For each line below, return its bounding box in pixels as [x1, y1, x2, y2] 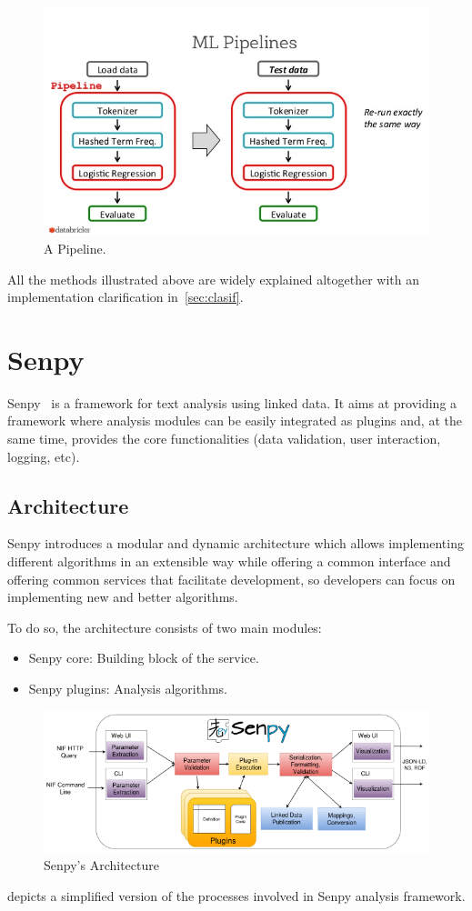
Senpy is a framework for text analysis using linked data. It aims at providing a [7, 393, 457, 412]
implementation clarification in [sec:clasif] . [7, 287, 244, 306]
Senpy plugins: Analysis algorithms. [28, 678, 227, 697]
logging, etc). [7, 446, 80, 466]
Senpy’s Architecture [44, 856, 159, 875]
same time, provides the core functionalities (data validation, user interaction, [7, 429, 441, 448]
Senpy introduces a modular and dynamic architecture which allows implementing [7, 534, 464, 553]
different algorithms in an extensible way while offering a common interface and [7, 552, 451, 570]
